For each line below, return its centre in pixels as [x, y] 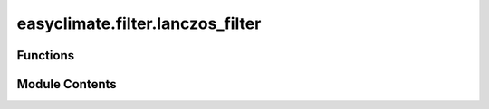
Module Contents [67, 84]
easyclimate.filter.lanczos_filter [139, 23]
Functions [46, 55]
